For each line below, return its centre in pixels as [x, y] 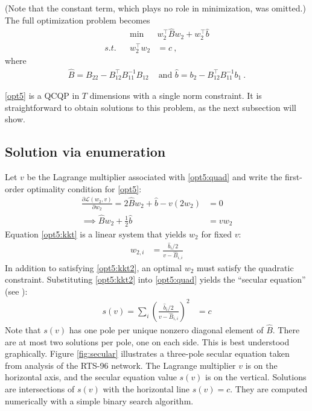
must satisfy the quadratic [245, 267]
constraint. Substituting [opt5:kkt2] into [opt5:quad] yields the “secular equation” [155, 279]
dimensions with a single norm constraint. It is [176, 96]
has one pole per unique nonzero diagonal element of [166, 330]
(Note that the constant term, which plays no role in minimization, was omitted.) [155, 8]
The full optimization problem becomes [78, 20]
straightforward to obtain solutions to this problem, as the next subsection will [151, 107]
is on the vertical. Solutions [256, 377]
